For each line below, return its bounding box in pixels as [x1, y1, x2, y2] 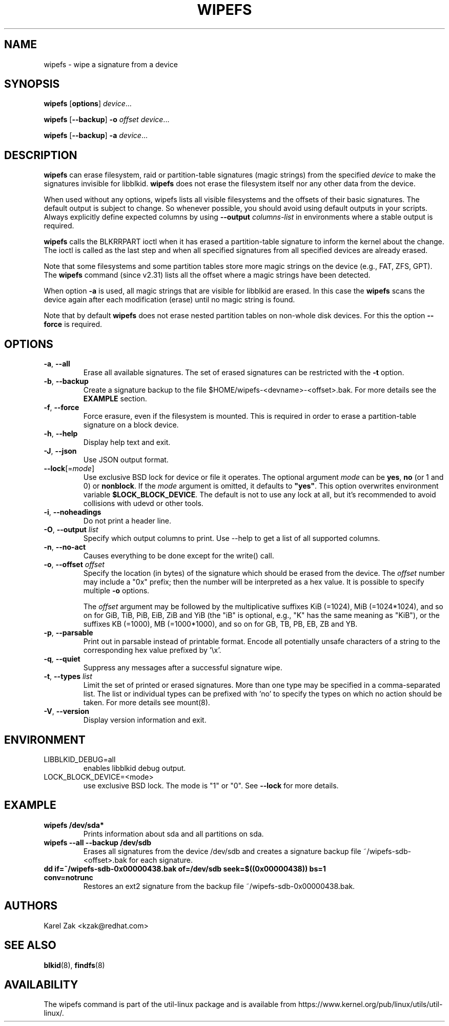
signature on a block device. [83, 420, 179, 430]
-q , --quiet [44, 654, 80, 664]
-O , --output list [44, 525, 98, 534]
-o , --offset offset [44, 560, 105, 569]
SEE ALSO [4, 939, 56, 952]
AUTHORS [4, 899, 58, 913]
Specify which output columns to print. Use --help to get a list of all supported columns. [83, 534, 380, 543]
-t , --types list [44, 672, 92, 681]
